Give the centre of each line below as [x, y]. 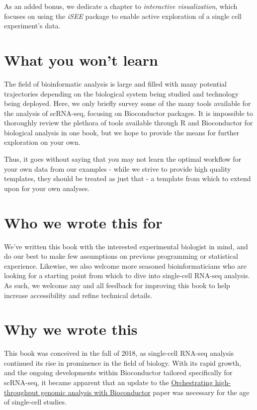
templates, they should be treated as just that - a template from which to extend [128, 178]
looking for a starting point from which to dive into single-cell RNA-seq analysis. [127, 275]
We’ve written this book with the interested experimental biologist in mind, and [126, 246]
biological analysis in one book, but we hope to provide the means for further [122, 132]
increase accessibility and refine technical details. [78, 295]
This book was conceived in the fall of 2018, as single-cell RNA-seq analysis [119, 353]
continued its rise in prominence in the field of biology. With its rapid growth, [123, 362]
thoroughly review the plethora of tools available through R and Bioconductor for [128, 123]
